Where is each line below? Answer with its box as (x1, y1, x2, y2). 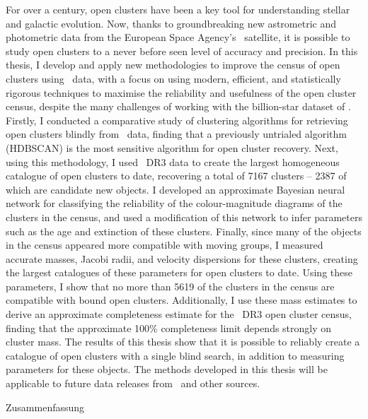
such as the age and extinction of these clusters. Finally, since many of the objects (6, 223, 362, 238)
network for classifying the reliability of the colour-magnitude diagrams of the (6, 196, 343, 211)
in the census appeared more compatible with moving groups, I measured (6, 237, 323, 252)
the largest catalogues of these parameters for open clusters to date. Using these (6, 265, 352, 280)
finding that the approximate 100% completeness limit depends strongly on (6, 320, 332, 335)
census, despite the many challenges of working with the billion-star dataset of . (6, 99, 351, 114)
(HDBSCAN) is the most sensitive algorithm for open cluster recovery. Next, (6, 140, 338, 155)
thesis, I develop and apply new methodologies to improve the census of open (6, 57, 340, 72)
